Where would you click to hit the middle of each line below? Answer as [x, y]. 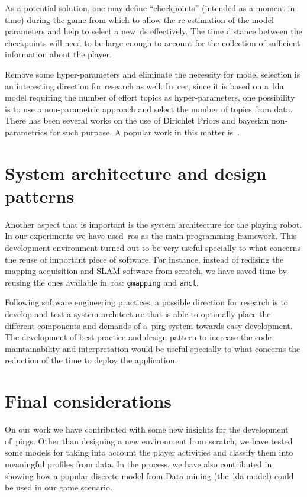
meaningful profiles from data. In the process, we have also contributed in [138, 464]
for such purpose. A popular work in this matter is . [145, 132]
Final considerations [88, 401]
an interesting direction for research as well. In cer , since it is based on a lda [144, 85]
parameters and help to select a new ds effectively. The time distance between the [153, 31]
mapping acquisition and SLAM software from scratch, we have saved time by [146, 271]
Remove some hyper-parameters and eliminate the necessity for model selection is [153, 74]
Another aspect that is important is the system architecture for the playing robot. [153, 224]
